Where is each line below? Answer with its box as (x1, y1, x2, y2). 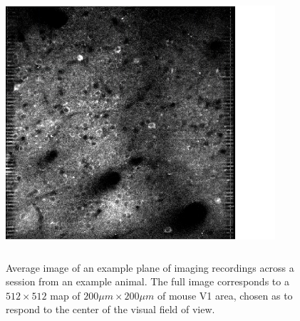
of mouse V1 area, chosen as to (157, 287, 293, 302)
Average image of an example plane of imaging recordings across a (6, 260, 294, 275)
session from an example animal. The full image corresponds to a (6, 274, 289, 289)
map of (50, 287, 81, 302)
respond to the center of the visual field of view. (6, 302, 215, 317)
